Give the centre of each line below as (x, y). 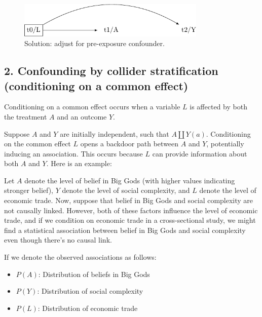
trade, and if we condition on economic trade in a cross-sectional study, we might (130, 220)
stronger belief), (29, 190)
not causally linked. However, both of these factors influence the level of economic (131, 210)
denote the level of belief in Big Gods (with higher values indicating (130, 180)
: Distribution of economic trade (88, 308)
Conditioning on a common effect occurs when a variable (92, 107)
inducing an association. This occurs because (73, 153)
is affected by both (218, 107)
